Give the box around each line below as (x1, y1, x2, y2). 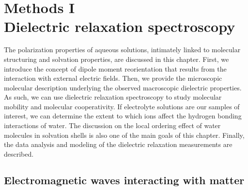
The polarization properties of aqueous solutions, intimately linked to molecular (4, 44, 241, 55)
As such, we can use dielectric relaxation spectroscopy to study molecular (4, 92, 222, 102)
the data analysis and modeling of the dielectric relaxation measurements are (4, 139, 232, 149)
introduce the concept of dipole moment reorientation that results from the (4, 63, 227, 73)
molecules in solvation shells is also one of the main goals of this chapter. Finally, (4, 130, 245, 140)
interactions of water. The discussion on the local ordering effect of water (4, 120, 221, 131)
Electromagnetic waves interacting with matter (4, 172, 245, 187)
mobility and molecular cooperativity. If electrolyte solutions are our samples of (4, 101, 240, 111)
